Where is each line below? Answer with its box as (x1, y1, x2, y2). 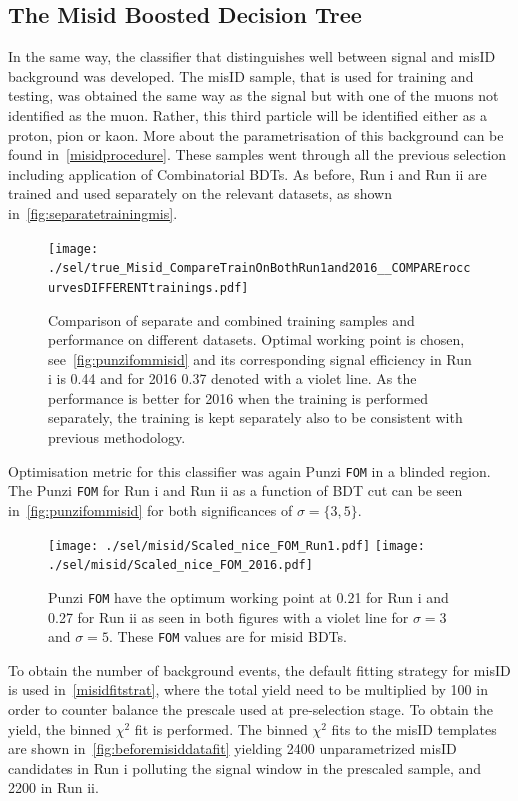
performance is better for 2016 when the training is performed (48, 387, 429, 408)
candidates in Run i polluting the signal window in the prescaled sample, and (8, 757, 482, 778)
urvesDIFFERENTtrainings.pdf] (48, 280, 249, 295)
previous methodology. (48, 427, 186, 448)
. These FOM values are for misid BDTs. (108, 626, 347, 647)
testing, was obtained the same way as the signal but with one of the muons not (8, 85, 499, 106)
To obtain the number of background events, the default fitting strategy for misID (8, 659, 511, 680)
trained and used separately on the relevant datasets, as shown (8, 183, 393, 204)
